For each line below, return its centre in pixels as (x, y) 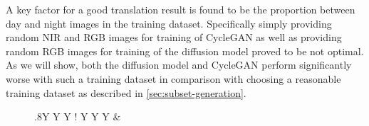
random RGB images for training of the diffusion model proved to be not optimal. (185, 51)
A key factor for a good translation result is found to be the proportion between (181, 9)
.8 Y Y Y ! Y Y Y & (78, 116)
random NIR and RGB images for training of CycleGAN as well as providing (174, 37)
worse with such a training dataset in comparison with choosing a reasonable (173, 78)
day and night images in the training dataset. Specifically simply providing (169, 23)
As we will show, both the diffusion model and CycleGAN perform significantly (179, 65)
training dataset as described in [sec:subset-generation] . (126, 92)
